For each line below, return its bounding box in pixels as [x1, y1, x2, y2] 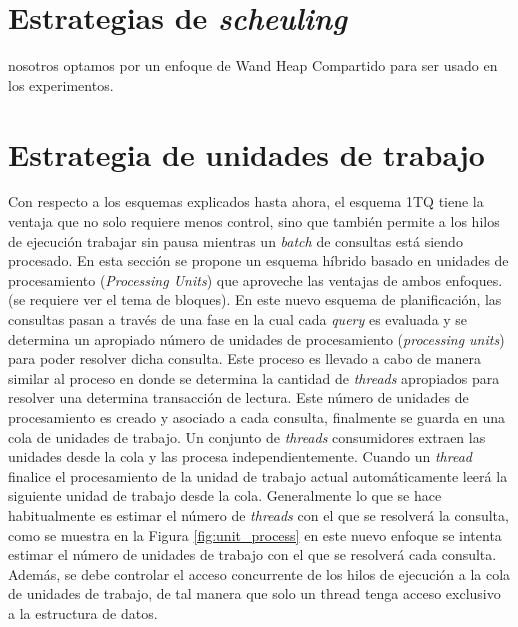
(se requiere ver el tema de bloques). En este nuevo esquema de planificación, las [8, 289, 502, 310]
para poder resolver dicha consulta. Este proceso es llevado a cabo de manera [8, 348, 481, 369]
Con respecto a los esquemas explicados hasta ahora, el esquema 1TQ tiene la [8, 191, 484, 212]
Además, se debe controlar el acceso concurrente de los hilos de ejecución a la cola [8, 563, 511, 584]
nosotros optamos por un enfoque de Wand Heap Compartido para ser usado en [8, 55, 498, 76]
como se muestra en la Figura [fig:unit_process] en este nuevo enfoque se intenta [8, 524, 502, 545]
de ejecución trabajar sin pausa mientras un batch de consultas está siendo [8, 230, 463, 251]
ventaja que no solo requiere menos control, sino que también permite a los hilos [8, 211, 500, 232]
